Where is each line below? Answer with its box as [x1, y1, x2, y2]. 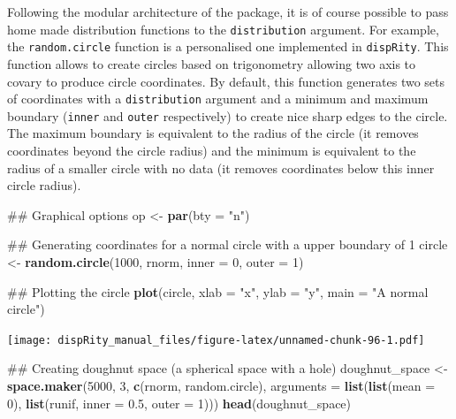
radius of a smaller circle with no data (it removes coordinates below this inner [7, 158, 435, 177]
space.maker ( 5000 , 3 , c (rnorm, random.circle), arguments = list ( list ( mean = [7, 377, 436, 394]
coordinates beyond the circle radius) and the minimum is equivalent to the [7, 141, 416, 159]
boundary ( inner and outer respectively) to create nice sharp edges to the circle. [7, 106, 448, 125]
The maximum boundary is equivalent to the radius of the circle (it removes [7, 124, 419, 142]
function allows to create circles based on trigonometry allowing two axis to [7, 54, 416, 72]
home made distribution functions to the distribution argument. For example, [7, 19, 439, 38]
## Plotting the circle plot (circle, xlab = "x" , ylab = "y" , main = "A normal [7, 282, 429, 301]
